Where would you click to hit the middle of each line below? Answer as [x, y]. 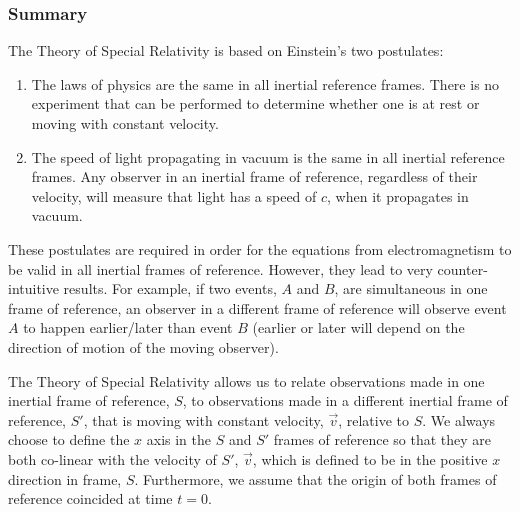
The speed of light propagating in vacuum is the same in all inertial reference [268, 156]
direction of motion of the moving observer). [143, 346]
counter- [462, 268]
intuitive [33, 288]
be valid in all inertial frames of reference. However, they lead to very [220, 268]
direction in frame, [65, 478]
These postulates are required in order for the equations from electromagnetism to [260, 248]
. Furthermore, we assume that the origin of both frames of [315, 478]
